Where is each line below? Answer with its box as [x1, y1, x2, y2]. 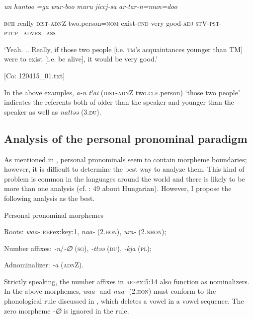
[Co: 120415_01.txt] [4, 70, 65, 80]
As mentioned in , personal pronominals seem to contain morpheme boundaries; [4, 154, 247, 164]
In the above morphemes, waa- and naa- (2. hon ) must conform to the [4, 286, 216, 296]
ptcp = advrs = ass [4, 27, 56, 38]
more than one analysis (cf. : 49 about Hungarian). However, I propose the [4, 183, 232, 193]
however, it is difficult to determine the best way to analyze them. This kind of [4, 164, 245, 174]
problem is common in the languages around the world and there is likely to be [4, 173, 245, 184]
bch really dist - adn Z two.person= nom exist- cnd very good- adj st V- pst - [4, 17, 222, 28]
